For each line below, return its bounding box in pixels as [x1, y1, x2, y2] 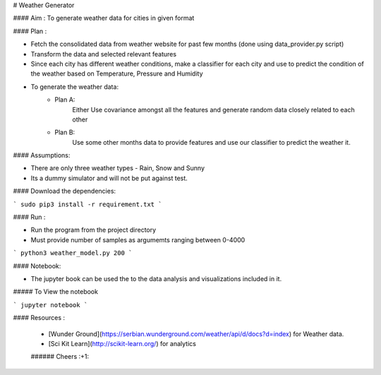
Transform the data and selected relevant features [30, 49, 176, 58]
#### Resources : [13, 314, 65, 322]
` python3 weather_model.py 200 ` [13, 249, 133, 257]
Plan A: [54, 95, 75, 104]
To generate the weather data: [30, 82, 119, 91]
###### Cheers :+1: [30, 352, 90, 361]
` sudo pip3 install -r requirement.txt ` [13, 200, 162, 208]
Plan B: [54, 128, 75, 137]
